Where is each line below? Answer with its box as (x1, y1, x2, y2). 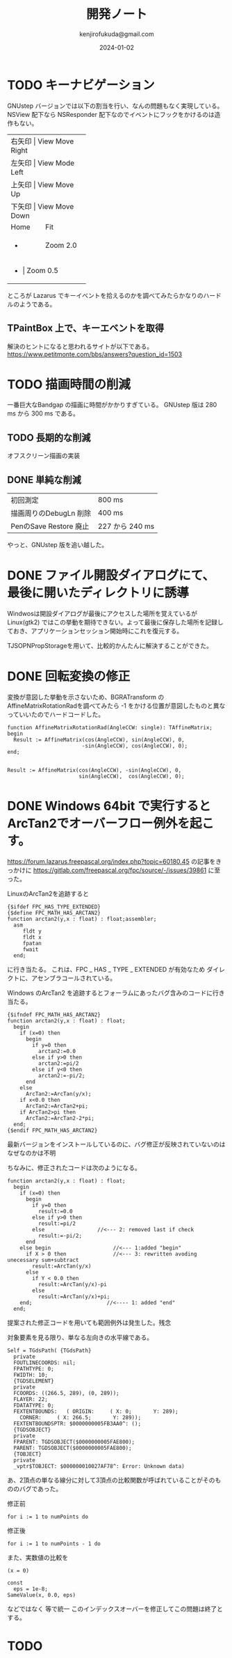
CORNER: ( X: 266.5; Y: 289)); (19, 1414, 141, 1421)
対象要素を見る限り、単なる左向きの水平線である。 (7, 1333, 154, 1341)
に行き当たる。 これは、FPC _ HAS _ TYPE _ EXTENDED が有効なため (7, 965, 206, 973)
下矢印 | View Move (10, 201, 74, 211)
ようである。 (19, 300, 56, 308)
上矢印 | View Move (10, 180, 74, 189)
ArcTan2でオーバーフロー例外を (7, 816, 190, 832)
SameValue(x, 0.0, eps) (7, 1591, 76, 1598)
